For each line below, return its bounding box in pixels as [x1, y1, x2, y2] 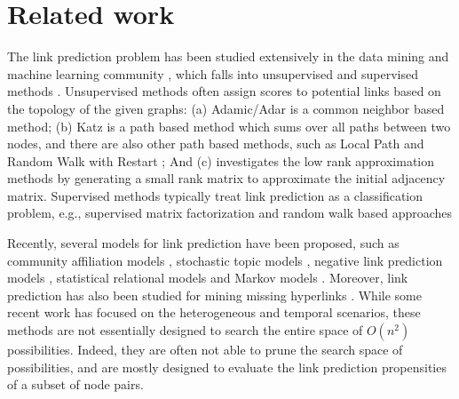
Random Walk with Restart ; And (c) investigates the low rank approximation [7, 151, 435, 170]
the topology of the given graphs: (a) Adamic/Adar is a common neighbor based [7, 99, 445, 117]
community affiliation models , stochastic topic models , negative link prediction [7, 251, 443, 269]
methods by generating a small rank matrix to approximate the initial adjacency [7, 169, 446, 188]
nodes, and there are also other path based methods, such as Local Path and [7, 134, 424, 153]
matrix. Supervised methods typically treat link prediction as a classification [7, 186, 423, 204]
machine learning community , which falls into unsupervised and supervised [7, 64, 418, 83]
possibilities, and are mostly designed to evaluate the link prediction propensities [7, 357, 447, 376]
